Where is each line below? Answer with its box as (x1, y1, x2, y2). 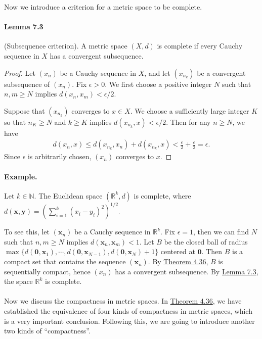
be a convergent (197, 67, 246, 78)
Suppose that (4, 105, 45, 116)
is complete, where (134, 190, 191, 201)
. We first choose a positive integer (105, 78, 212, 89)
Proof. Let (4, 67, 35, 78)
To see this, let (4, 226, 50, 237)
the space (4, 276, 33, 286)
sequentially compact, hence (4, 266, 91, 276)
